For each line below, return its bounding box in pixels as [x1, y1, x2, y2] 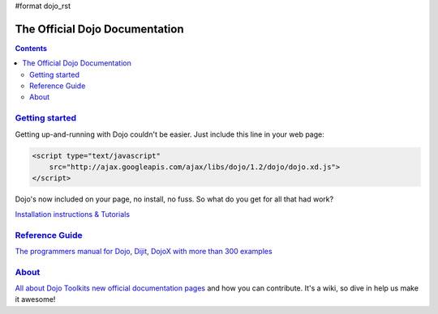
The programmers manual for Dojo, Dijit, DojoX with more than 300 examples [15, 246, 273, 256]
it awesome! [15, 295, 56, 304]
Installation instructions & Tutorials [15, 209, 130, 219]
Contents [15, 43, 48, 53]
